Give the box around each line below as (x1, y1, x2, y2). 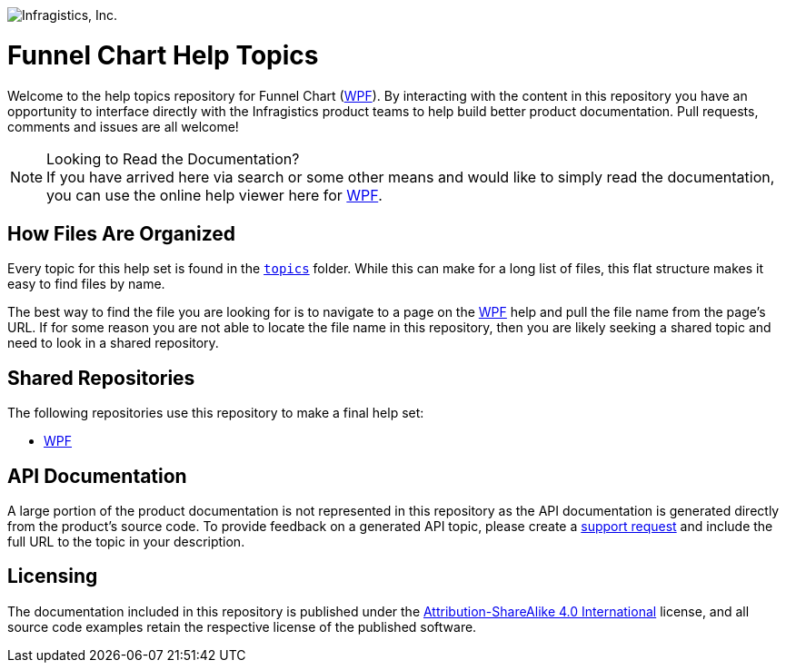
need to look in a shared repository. (7, 335, 219, 351)
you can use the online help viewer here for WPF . (46, 185, 383, 204)
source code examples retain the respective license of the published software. (7, 618, 477, 635)
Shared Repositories (7, 366, 195, 389)
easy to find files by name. (7, 276, 165, 292)
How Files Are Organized (7, 222, 236, 245)
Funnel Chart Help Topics (7, 39, 319, 71)
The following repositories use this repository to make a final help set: (7, 405, 424, 421)
